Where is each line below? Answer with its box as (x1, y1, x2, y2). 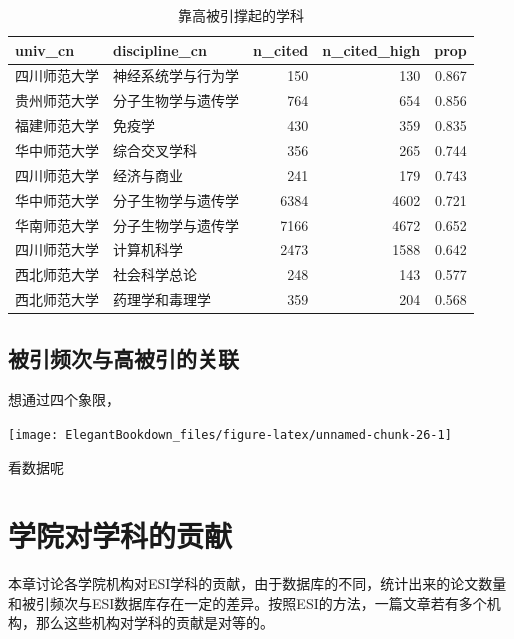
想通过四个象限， (8, 389, 120, 410)
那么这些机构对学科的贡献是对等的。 (35, 612, 274, 633)
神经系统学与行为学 (113, 65, 239, 86)
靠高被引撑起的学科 (177, 5, 304, 25)
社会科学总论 (113, 264, 197, 285)
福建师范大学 (15, 115, 99, 136)
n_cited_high (322, 39, 421, 60)
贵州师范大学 (15, 90, 99, 111)
